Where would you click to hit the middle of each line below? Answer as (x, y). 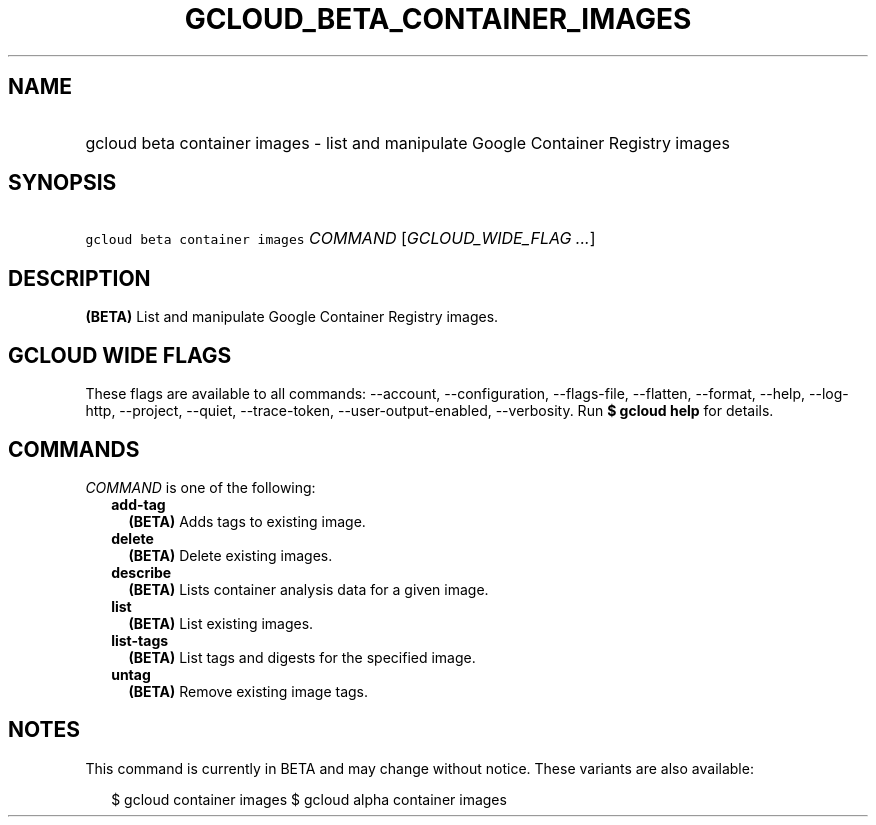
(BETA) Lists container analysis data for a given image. (308, 589)
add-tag (138, 504)
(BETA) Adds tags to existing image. (247, 521)
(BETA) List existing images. (221, 623)
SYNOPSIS (62, 183)
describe (141, 572)
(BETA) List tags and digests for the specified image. (302, 657)
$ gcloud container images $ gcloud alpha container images (309, 799)
